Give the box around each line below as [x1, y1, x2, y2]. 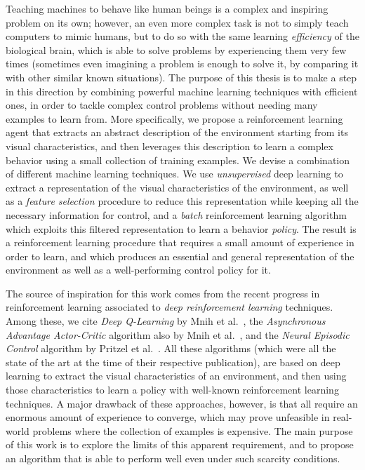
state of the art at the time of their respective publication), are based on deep [6, 354, 340, 369]
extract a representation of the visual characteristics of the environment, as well [6, 180, 349, 194]
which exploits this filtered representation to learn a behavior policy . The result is [6, 221, 357, 236]
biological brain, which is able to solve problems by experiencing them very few [6, 42, 347, 57]
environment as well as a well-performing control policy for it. [6, 262, 271, 277]
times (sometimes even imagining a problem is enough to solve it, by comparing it [6, 56, 359, 71]
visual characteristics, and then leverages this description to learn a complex [6, 138, 333, 153]
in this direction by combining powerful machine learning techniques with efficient [6, 83, 358, 98]
